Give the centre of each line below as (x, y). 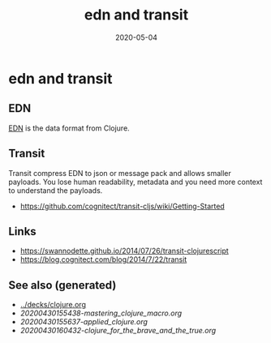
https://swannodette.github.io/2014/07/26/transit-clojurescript (124, 251)
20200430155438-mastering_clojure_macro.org (101, 313)
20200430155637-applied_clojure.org (84, 322)
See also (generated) (62, 285)
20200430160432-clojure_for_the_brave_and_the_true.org (118, 331)
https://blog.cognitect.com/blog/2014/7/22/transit (103, 259)
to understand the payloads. (56, 190)
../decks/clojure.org (53, 305)
